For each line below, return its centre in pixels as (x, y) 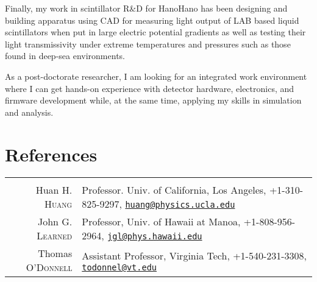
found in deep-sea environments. (65, 56)
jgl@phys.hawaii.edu (155, 237)
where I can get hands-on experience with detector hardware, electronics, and (150, 88)
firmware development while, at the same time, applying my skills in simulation (153, 100)
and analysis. (29, 112)
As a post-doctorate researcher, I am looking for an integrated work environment (156, 76)
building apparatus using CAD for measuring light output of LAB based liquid (152, 20)
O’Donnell (49, 267)
